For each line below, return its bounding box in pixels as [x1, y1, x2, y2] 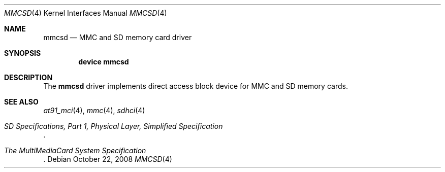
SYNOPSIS [4, 49, 41, 57]
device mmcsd [78, 57, 129, 66]
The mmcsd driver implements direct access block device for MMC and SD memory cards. [43, 82, 348, 90]
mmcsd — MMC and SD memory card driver [43, 33, 192, 42]
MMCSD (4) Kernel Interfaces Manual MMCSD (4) [4, 9, 167, 17]
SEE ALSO [4, 97, 39, 106]
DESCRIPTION [4, 73, 53, 82]
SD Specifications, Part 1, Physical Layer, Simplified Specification [4, 122, 223, 130]
